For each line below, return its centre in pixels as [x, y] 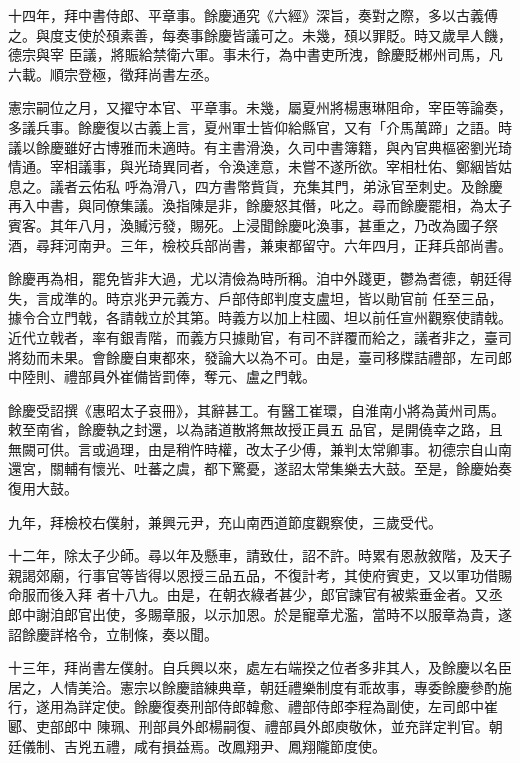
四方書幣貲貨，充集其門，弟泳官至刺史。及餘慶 [348, 185]
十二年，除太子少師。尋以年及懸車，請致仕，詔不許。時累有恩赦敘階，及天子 [260, 555]
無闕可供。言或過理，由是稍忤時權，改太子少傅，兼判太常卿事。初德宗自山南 [260, 448]
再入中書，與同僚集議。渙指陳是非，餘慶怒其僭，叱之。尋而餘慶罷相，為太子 [260, 205]
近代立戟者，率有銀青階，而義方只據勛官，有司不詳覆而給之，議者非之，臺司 [260, 336]
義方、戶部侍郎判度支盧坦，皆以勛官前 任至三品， [339, 297]
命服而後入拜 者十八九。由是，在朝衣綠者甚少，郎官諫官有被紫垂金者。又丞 [255, 594]
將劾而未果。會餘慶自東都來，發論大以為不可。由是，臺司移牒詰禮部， [239, 356]
